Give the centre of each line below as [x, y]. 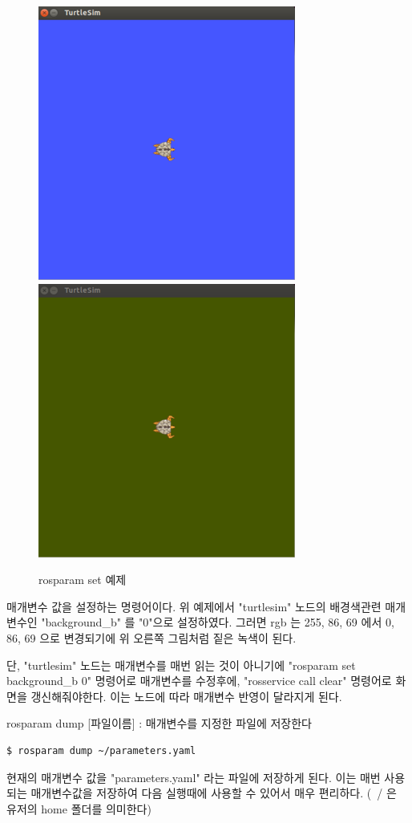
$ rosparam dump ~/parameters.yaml [101, 750]
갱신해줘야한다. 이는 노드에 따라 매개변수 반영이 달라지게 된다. [186, 696]
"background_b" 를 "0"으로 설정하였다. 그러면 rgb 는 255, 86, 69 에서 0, [218, 622]
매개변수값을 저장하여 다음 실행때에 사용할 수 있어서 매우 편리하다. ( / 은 [214, 793]
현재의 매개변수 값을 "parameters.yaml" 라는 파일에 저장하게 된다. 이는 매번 [194, 777]
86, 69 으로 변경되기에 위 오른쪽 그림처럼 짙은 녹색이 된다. [151, 637]
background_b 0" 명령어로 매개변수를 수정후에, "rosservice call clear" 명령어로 [199, 681]
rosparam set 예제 [83, 580]
